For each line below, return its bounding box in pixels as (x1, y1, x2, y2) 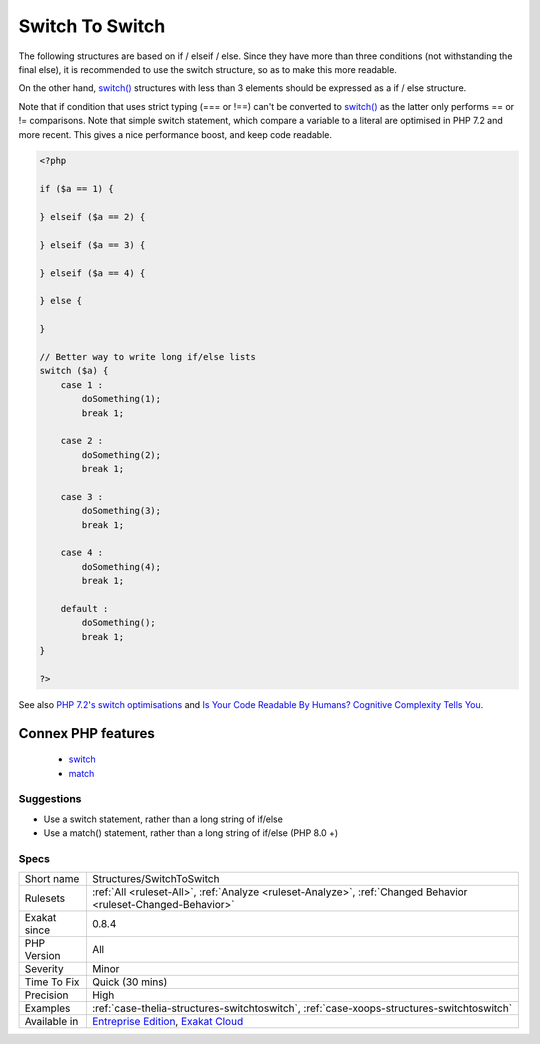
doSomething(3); (81, 505, 162, 517)
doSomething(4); (81, 561, 162, 572)
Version (24, 949, 61, 963)
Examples (24, 1001, 71, 1015)
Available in (24, 1015, 79, 1029)
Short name (24, 872, 80, 886)
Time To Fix (24, 975, 80, 989)
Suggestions (18, 792, 82, 806)
